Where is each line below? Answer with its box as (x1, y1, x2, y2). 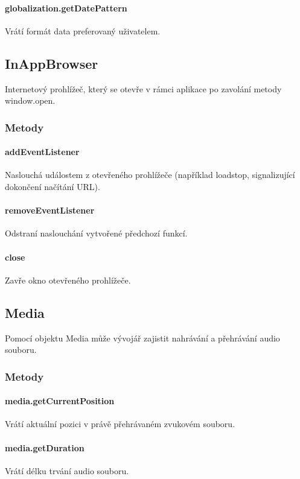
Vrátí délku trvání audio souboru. (5, 464, 129, 477)
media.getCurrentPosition (5, 395, 115, 407)
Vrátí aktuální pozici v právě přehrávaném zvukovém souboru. (5, 417, 235, 430)
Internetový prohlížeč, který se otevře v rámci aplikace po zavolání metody (5, 82, 282, 95)
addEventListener (5, 145, 80, 158)
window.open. (5, 94, 56, 107)
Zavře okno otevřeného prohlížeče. (5, 273, 131, 286)
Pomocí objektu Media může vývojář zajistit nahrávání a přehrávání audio (5, 331, 280, 344)
